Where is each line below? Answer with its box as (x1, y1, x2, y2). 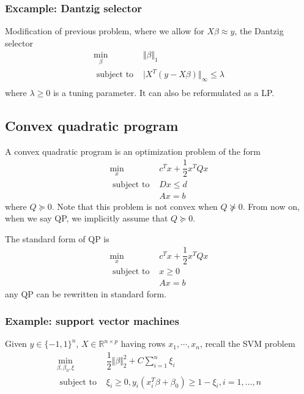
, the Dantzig (234, 24, 284, 37)
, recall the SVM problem (199, 337, 295, 350)
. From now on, (242, 199, 300, 212)
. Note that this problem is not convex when (51, 199, 218, 212)
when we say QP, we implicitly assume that (5, 212, 168, 225)
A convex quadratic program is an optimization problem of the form (5, 144, 261, 157)
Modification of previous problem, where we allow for (5, 24, 204, 37)
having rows (120, 337, 166, 350)
